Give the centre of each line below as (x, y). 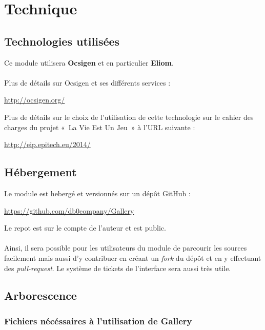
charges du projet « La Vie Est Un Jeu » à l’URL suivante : (100, 127)
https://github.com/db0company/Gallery (69, 210)
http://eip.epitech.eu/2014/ (47, 144)
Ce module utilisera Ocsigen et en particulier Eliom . (89, 62)
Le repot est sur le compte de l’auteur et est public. (85, 228)
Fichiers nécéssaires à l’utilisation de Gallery (98, 321)
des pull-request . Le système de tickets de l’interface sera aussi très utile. (118, 268)
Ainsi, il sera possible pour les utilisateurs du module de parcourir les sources (126, 248)
